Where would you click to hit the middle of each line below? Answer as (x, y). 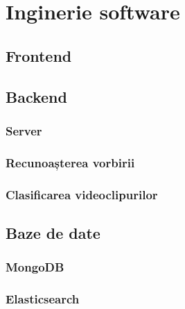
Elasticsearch (43, 299)
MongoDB (35, 267)
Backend (36, 96)
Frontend (39, 55)
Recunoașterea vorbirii (70, 162)
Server (24, 130)
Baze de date (53, 232)
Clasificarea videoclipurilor (82, 194)
